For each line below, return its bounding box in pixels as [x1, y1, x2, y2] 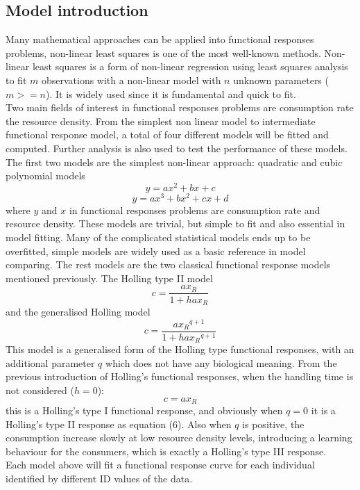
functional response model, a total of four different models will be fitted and [6, 127, 329, 142]
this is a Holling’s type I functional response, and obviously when [6, 402, 283, 417]
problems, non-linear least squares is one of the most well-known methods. [6, 45, 321, 60]
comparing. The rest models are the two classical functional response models [6, 257, 331, 272]
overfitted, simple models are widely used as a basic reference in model [6, 243, 306, 258]
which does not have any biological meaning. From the [105, 355, 337, 370]
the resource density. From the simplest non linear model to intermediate [6, 113, 316, 128]
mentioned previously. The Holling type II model [6, 270, 213, 285]
